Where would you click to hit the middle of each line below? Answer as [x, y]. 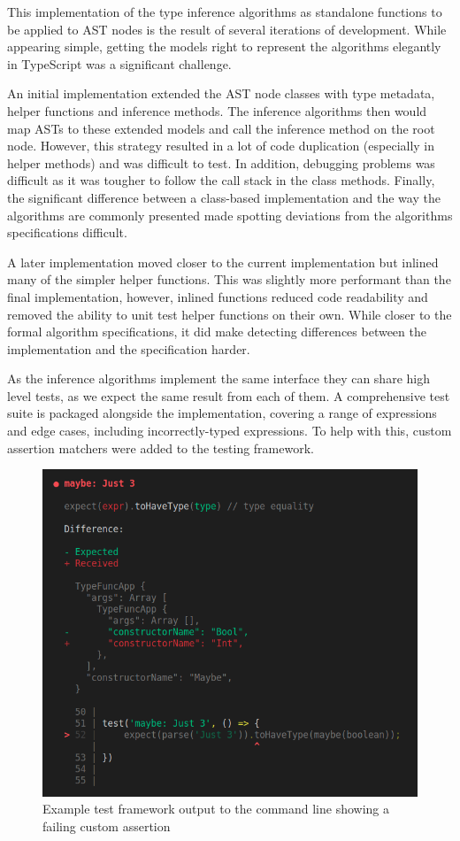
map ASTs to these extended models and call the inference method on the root [221, 128]
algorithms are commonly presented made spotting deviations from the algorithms [230, 215]
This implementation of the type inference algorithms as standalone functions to [225, 12]
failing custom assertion [107, 826]
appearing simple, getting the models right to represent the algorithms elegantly [224, 46]
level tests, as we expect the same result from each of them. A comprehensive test [229, 395]
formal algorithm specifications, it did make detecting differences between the [217, 332]
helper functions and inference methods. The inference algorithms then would [217, 110]
